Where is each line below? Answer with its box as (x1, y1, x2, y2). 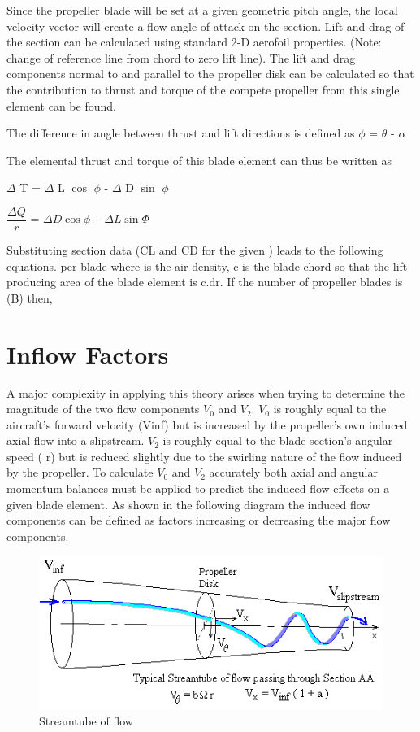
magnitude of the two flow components (6, 400, 200, 417)
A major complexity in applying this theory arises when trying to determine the (6, 384, 405, 401)
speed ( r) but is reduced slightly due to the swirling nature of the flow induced (6, 447, 402, 464)
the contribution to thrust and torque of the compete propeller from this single (6, 81, 400, 98)
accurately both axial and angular (209, 464, 378, 481)
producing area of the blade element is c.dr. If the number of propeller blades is (6, 273, 403, 290)
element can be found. (6, 97, 116, 114)
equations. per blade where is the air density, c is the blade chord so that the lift (6, 257, 408, 274)
